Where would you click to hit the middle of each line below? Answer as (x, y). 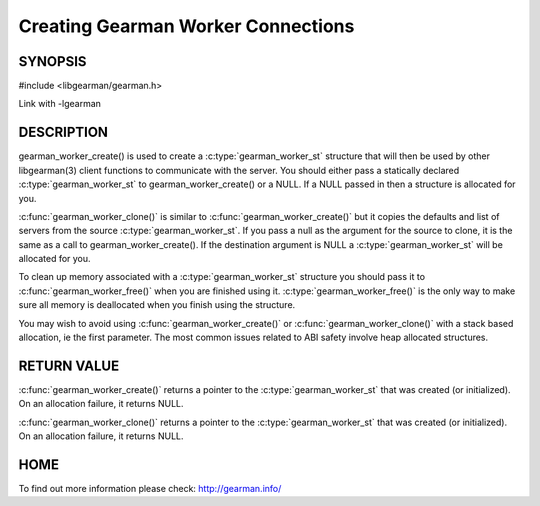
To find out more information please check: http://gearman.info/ (150, 489)
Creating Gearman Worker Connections (186, 26)
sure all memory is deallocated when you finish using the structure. (157, 305)
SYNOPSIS (52, 61)
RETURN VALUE (69, 365)
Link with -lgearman (60, 104)
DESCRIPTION (63, 132)
